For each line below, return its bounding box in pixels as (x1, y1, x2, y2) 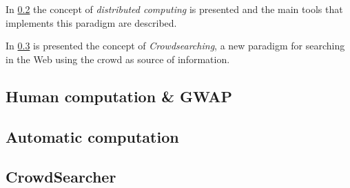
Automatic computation (6, 126, 179, 147)
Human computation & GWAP (6, 85, 232, 106)
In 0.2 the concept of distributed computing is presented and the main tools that (6, 2, 343, 16)
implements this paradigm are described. (6, 15, 177, 30)
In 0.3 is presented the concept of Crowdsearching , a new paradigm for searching (6, 38, 345, 53)
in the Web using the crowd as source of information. (6, 51, 230, 66)
